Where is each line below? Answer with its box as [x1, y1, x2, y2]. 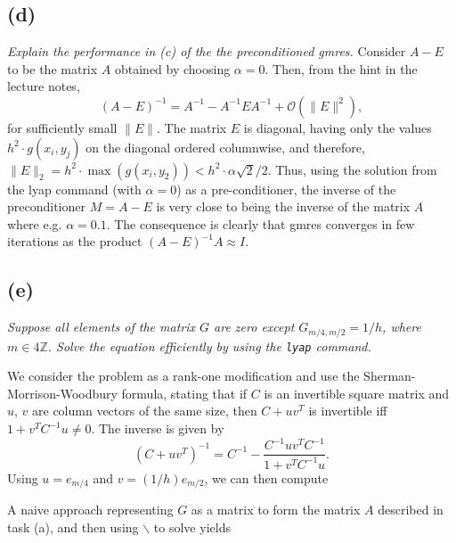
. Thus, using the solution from [267, 160, 437, 178]
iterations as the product [7, 232, 142, 251]
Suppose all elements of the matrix [7, 317, 196, 336]
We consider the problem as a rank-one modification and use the [7, 366, 360, 385]
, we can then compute [204, 468, 329, 487]
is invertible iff [308, 401, 387, 420]
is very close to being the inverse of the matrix [156, 197, 411, 216]
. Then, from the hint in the [265, 59, 418, 78]
